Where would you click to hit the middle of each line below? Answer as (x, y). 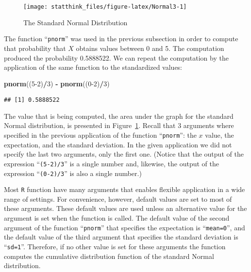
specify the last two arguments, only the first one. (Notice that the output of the (124, 154)
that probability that (35, 48)
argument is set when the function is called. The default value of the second (117, 218)
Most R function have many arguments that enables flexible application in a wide (125, 189)
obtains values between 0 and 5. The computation (150, 48)
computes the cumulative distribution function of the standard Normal (109, 256)
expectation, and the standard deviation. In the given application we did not (118, 144)
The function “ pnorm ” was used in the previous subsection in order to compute (121, 39)
